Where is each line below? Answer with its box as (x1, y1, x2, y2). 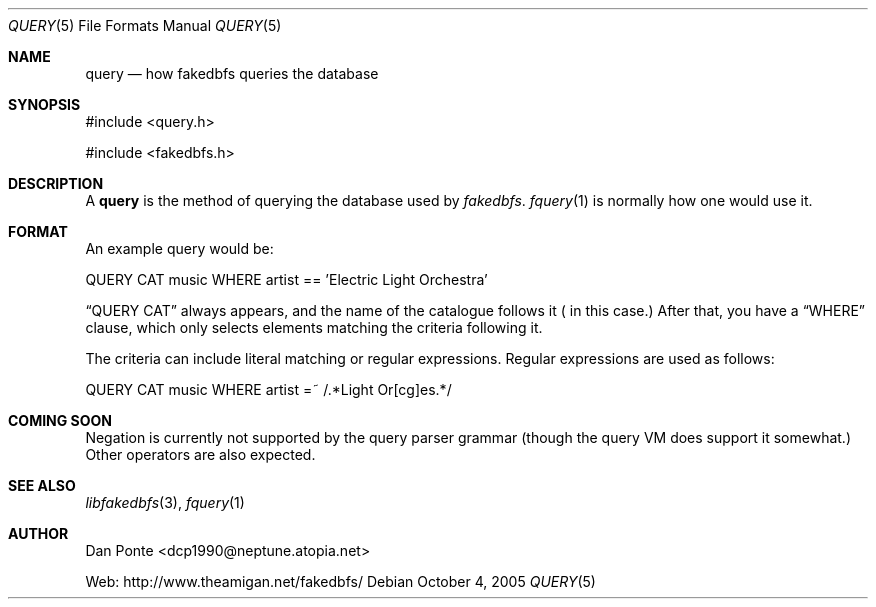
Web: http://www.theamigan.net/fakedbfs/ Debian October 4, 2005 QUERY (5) (85, 573, 596, 590)
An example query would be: (85, 240, 274, 257)
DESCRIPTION (8, 175, 104, 192)
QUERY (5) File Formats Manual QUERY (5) (8, 17, 282, 34)
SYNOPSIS (8, 96, 81, 113)
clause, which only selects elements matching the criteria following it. (85, 319, 543, 336)
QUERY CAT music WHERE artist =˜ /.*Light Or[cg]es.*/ (85, 381, 452, 398)
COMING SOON (8, 412, 113, 429)
